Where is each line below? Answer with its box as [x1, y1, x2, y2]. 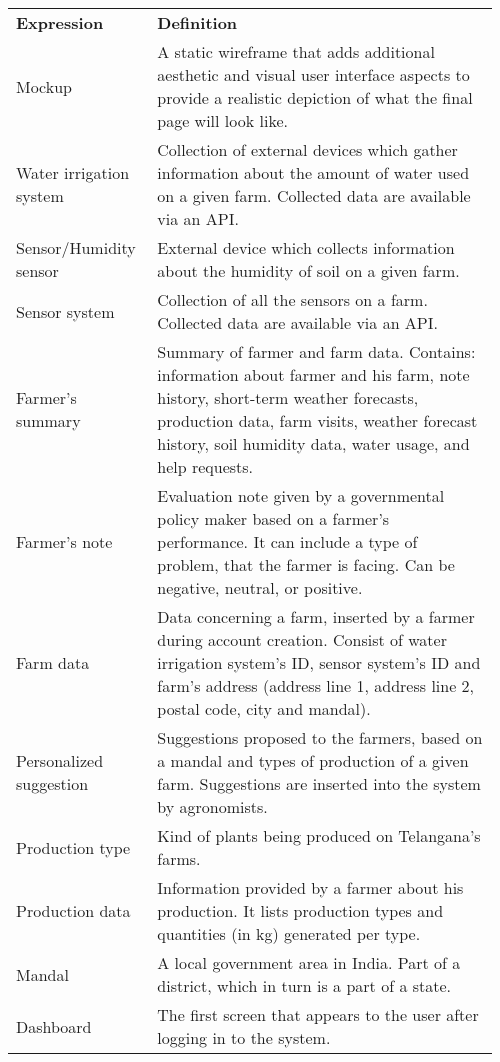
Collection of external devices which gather [157, 138, 458, 161]
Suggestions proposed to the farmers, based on [157, 726, 483, 749]
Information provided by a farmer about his [157, 876, 464, 899]
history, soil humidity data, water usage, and [157, 432, 470, 455]
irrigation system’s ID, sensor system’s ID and [157, 651, 481, 674]
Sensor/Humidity [16, 236, 136, 259]
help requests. [157, 455, 254, 478]
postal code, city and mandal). [157, 697, 371, 720]
